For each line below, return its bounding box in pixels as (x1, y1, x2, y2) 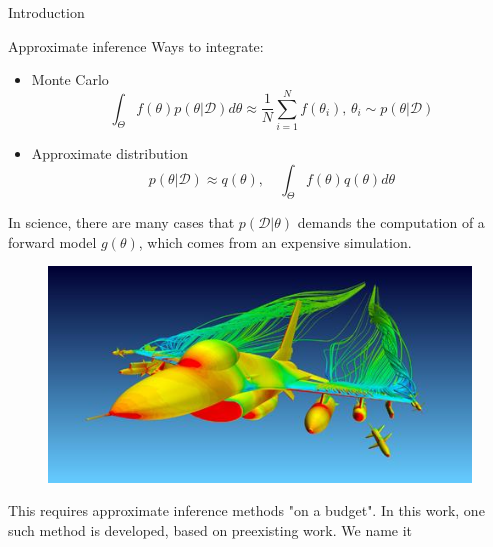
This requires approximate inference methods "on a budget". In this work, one (8, 500, 485, 521)
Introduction (8, 2, 85, 22)
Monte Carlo (31, 69, 109, 90)
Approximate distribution (31, 142, 188, 163)
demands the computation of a (297, 212, 485, 233)
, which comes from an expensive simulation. (138, 231, 412, 252)
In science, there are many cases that (8, 212, 235, 233)
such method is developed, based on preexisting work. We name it (8, 519, 413, 540)
